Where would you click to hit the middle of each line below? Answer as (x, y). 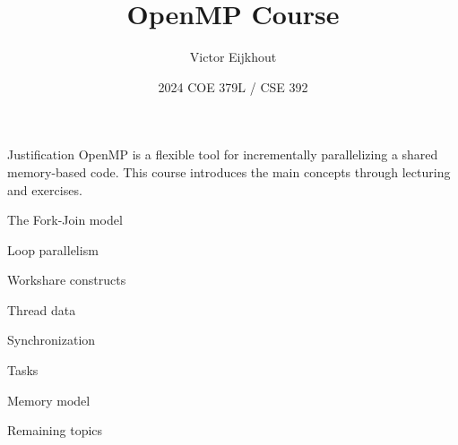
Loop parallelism (53, 249)
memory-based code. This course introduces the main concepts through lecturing (229, 171)
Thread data (42, 309)
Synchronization (52, 340)
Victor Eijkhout (233, 57)
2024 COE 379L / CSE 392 (233, 86)
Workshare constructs (67, 280)
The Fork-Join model (65, 220)
